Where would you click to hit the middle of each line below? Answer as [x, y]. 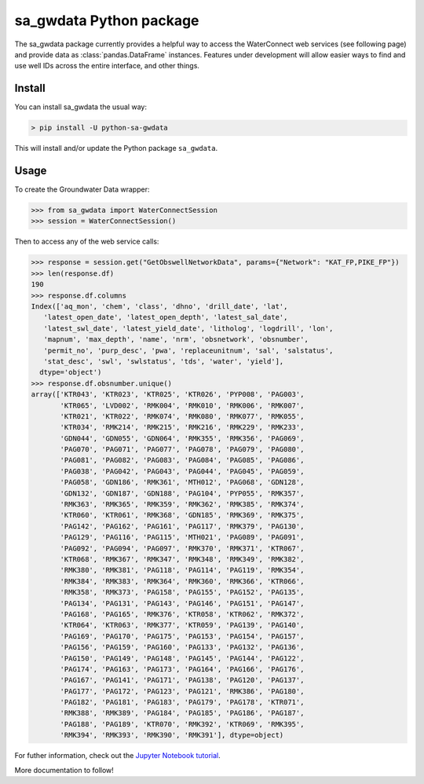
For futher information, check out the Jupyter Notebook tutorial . [118, 756]
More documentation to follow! [64, 770]
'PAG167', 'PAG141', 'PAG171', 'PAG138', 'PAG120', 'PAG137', [182, 680]
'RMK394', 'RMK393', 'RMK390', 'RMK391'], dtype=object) [172, 735]
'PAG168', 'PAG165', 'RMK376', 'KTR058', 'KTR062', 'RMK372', [182, 614]
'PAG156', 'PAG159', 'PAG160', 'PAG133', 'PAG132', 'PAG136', [182, 647]
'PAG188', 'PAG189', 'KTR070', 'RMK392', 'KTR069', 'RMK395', [182, 724]
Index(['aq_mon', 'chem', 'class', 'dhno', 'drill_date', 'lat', [159, 307]
